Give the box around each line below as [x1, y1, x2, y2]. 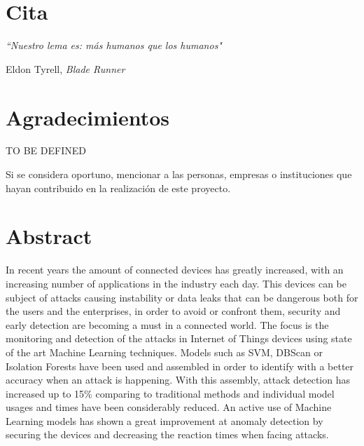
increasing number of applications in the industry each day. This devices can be [6, 276, 347, 290]
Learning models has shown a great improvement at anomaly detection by [6, 413, 323, 428]
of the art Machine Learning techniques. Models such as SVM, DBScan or [6, 344, 323, 359]
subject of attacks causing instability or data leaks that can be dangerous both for [6, 290, 358, 304]
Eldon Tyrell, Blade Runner [6, 61, 125, 76]
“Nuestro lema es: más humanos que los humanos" [6, 38, 222, 53]
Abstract [6, 222, 92, 250]
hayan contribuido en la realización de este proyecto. [6, 180, 231, 195]
